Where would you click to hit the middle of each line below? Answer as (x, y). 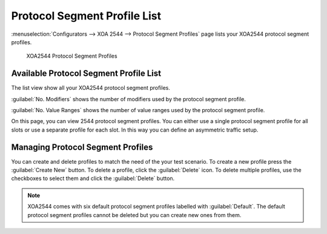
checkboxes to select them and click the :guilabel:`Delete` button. (93, 178)
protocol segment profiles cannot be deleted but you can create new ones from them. (134, 215)
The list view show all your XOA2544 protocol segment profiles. (91, 88)
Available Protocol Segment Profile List (86, 74)
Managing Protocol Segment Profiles (82, 147)
